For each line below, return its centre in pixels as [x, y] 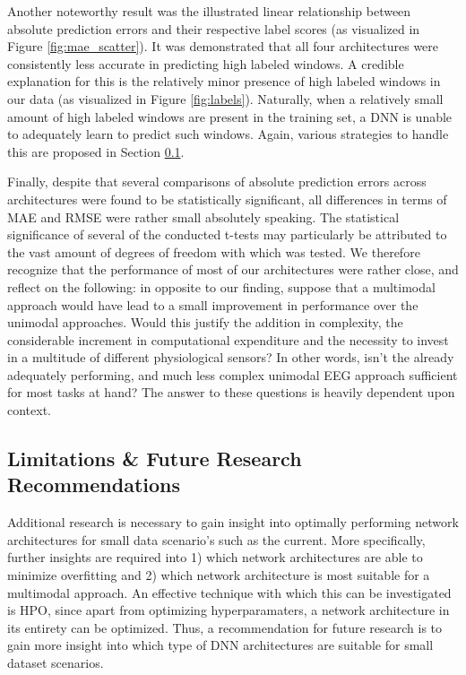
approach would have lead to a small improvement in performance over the [213, 304]
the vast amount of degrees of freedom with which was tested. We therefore [214, 251]
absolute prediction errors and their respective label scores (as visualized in [214, 28]
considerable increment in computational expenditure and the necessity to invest [228, 339]
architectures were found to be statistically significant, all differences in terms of [227, 199]
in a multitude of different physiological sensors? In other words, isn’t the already [231, 357]
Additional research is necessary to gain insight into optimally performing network [233, 522]
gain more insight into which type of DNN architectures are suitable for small [220, 645]
